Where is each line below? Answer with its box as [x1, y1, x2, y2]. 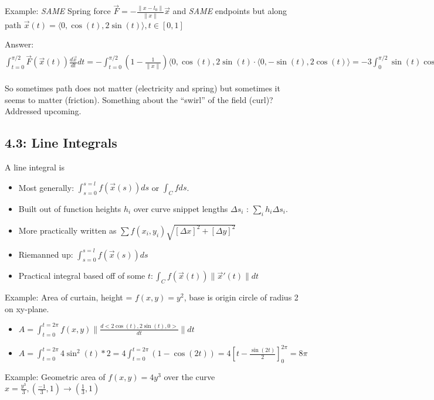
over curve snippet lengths [133, 202, 228, 214]
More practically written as [18, 224, 117, 236]
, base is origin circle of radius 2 [184, 291, 299, 303]
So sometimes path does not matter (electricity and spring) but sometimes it [5, 81, 280, 94]
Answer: [5, 38, 34, 50]
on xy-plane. [5, 302, 49, 314]
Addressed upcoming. [5, 105, 82, 117]
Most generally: [18, 181, 74, 193]
